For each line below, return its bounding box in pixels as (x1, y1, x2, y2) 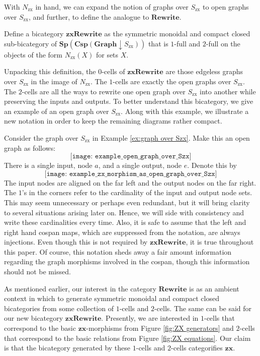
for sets (96, 49, 119, 60)
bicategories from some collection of (4, 303, 114, 313)
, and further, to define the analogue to (28, 11, 149, 22)
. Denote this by (187, 160, 237, 170)
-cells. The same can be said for (154, 303, 252, 313)
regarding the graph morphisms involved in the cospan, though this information (4, 256, 250, 267)
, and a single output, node (98, 160, 182, 170)
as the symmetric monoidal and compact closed (104, 28, 250, 39)
